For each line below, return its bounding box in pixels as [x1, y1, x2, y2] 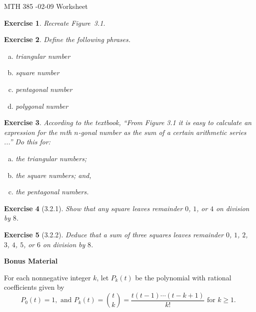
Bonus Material [4, 256, 58, 266]
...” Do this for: [4, 136, 51, 147]
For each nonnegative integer [4, 272, 91, 282]
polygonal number [15, 100, 68, 111]
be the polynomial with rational [135, 272, 231, 282]
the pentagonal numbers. [15, 186, 89, 197]
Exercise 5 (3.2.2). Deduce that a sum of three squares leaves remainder [4, 229, 224, 239]
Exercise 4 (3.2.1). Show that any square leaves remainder [4, 203, 183, 213]
